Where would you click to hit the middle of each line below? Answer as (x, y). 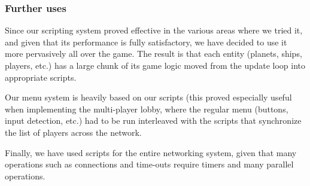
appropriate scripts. (41, 77)
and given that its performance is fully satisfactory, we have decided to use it (146, 42)
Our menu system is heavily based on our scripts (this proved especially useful (148, 97)
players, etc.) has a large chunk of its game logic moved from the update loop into (155, 65)
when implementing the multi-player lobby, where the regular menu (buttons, (147, 109)
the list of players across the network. (73, 132)
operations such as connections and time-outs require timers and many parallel (149, 164)
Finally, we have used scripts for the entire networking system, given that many (151, 152)
